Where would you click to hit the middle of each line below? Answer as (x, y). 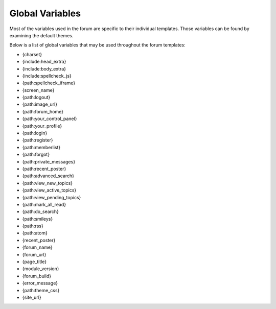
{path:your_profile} (42, 126)
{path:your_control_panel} (50, 119)
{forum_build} (37, 276)
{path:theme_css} (41, 290)
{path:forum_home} (43, 111)
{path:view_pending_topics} (52, 197)
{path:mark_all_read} (44, 204)
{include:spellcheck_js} (47, 76)
